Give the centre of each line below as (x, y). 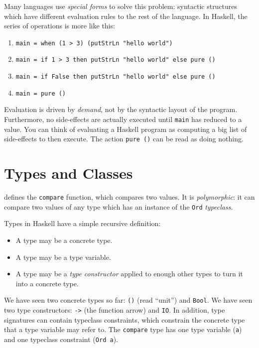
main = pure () (41, 93)
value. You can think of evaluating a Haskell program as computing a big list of (126, 129)
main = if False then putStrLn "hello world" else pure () (116, 77)
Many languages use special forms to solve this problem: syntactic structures (121, 6)
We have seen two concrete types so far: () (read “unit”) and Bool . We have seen (128, 300)
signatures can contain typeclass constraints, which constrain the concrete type (125, 319)
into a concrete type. (47, 283)
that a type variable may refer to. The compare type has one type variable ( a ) (123, 329)
